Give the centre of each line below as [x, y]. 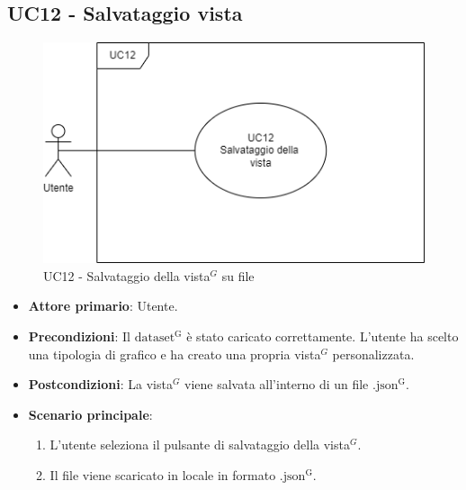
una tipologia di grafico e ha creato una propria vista [175, 354]
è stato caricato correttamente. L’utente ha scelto [323, 336]
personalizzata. [373, 354]
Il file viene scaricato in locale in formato [163, 474]
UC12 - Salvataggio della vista [127, 275]
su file [238, 275]
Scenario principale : [90, 414]
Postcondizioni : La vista [100, 384]
